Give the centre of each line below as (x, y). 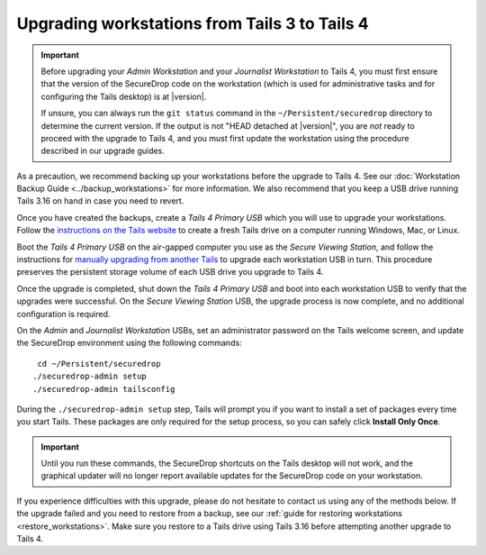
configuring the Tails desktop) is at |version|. (124, 96)
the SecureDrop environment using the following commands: (129, 343)
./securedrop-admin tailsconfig (104, 389)
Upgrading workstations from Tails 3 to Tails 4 (193, 23)
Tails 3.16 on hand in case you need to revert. (100, 201)
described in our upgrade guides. (103, 151)
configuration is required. (63, 314)
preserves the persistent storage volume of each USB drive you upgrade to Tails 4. (170, 272)
